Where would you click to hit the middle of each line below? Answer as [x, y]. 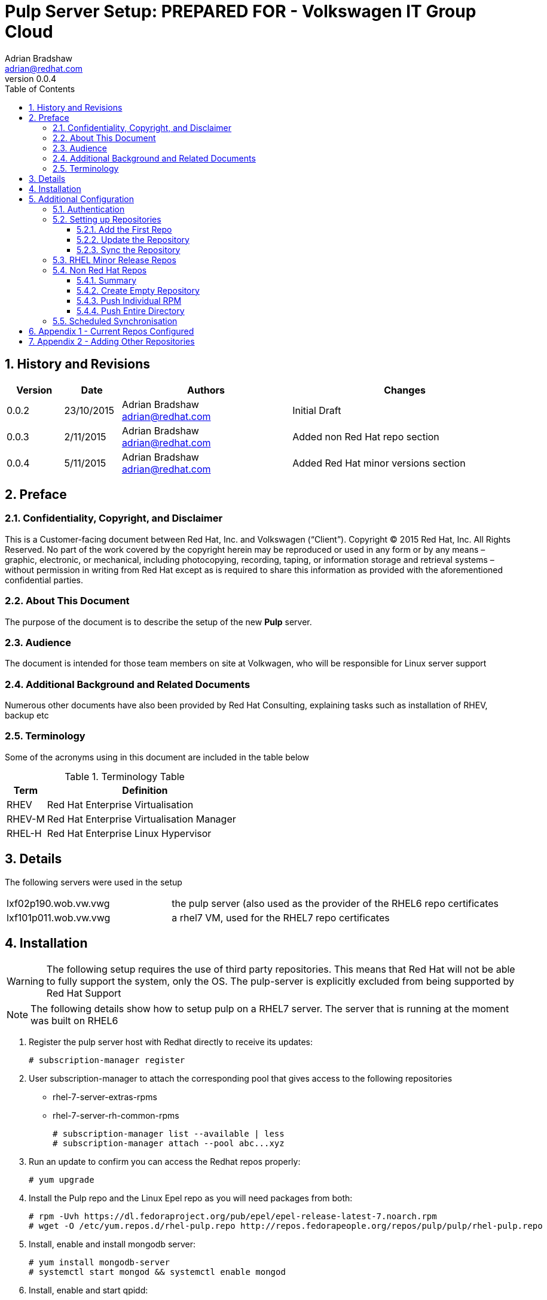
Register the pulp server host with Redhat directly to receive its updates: [171, 1042]
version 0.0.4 [31, 78]
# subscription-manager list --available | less [169, 1133]
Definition [145, 790]
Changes [405, 390]
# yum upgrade [62, 1179]
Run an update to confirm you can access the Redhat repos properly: [165, 1161]
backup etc [27, 716]
